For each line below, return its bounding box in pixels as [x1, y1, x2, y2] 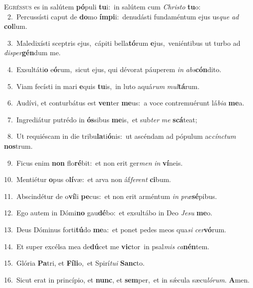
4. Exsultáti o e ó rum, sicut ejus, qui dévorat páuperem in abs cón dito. [7, 64, 222, 74]
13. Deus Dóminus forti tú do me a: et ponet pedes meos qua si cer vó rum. [4, 224, 226, 234]
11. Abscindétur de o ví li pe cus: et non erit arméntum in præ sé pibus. [4, 191, 217, 201]
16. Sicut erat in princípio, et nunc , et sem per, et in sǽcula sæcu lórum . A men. [4, 274, 250, 285]
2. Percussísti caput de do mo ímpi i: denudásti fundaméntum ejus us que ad [7, 11, 239, 21]
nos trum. [4, 140, 33, 151]
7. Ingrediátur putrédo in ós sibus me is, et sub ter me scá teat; [7, 114, 197, 124]
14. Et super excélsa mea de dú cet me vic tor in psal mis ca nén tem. [4, 241, 210, 251]
